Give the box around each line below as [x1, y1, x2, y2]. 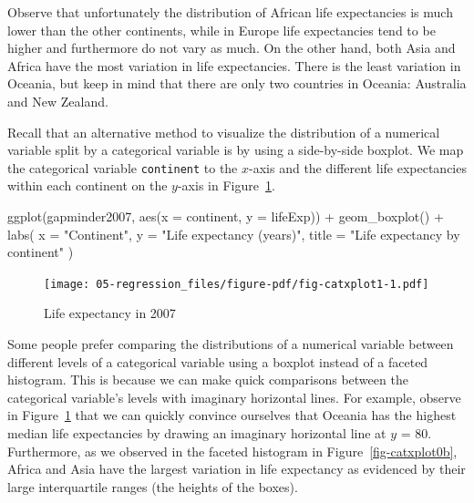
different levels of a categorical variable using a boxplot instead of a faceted [7, 352, 428, 371]
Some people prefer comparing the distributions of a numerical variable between [7, 334, 454, 354]
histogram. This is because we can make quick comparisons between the [7, 370, 408, 389]
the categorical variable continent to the [7, 158, 238, 177]
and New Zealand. [7, 91, 108, 110]
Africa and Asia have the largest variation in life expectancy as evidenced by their [7, 459, 466, 478]
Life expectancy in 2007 [44, 303, 176, 323]
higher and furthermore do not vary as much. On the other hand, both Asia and [7, 38, 456, 57]
